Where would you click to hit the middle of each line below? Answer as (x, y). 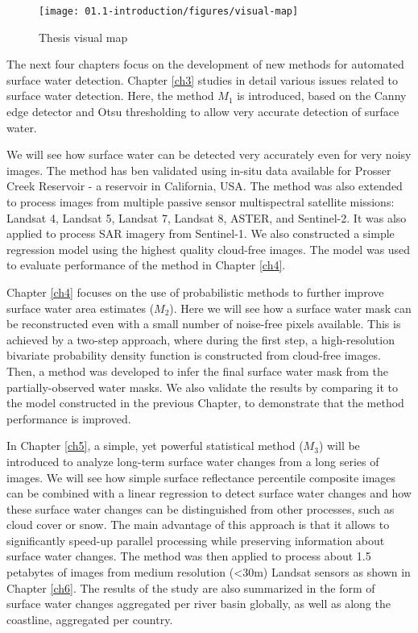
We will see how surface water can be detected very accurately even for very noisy (209, 154)
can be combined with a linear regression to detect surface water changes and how (209, 493)
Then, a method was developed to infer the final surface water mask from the (198, 371)
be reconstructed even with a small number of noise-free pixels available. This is (204, 324)
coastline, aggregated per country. (90, 619)
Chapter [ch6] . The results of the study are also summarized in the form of (191, 587)
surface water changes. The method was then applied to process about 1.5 (189, 556)
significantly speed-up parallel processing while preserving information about (196, 540)
